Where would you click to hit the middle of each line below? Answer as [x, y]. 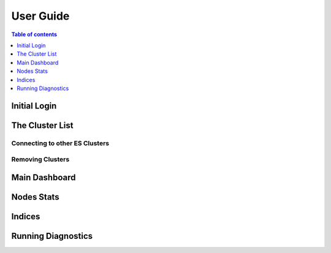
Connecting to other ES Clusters [60, 143]
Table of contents [34, 34]
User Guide [40, 16]
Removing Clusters [40, 159]
